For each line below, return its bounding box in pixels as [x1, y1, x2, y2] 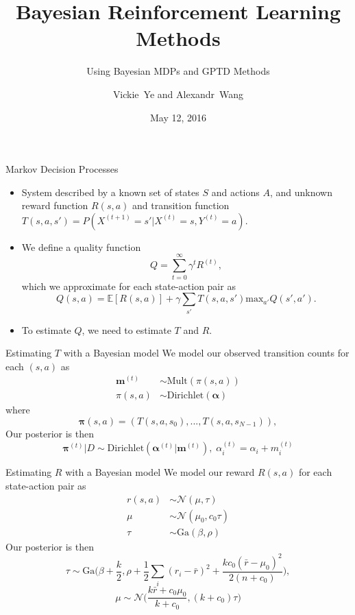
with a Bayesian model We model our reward [65, 465, 255, 479]
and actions [211, 184, 260, 199]
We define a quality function [21, 239, 141, 254]
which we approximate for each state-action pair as [21, 278, 236, 293]
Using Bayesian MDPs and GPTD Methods [86, 64, 270, 78]
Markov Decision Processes [5, 162, 119, 176]
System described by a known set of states [21, 184, 199, 199]
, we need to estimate [82, 322, 171, 337]
